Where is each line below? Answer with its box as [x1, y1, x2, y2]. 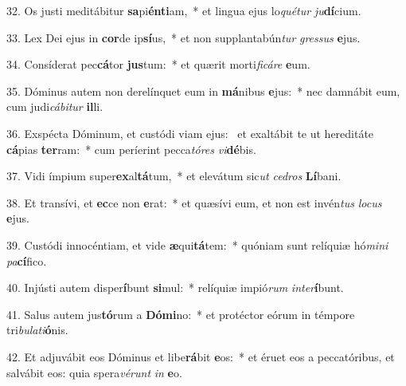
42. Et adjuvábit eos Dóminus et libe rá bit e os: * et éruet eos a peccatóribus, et [6, 348, 395, 364]
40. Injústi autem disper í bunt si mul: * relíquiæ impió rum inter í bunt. [6, 279, 344, 296]
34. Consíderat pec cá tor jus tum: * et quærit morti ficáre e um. [6, 56, 310, 73]
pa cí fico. [6, 252, 47, 269]
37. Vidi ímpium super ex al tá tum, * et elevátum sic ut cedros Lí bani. [6, 167, 342, 184]
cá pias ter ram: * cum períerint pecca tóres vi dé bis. [6, 140, 256, 157]
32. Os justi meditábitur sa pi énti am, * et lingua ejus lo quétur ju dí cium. [6, 2, 361, 18]
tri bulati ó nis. [6, 321, 68, 338]
